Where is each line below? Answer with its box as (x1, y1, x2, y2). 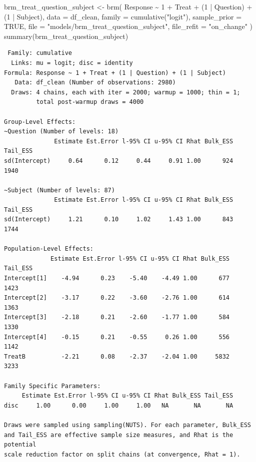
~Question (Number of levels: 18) (4, 128, 119, 135)
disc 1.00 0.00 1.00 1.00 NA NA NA (4, 402, 233, 409)
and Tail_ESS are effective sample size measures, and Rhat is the (4, 431, 233, 439)
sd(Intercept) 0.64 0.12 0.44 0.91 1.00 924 (4, 157, 233, 164)
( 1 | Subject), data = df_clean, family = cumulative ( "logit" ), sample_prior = (4, 11, 242, 21)
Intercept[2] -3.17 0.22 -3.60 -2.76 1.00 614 (4, 294, 230, 302)
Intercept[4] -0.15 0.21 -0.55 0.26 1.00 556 (4, 333, 230, 341)
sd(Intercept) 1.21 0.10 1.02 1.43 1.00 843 (4, 216, 233, 223)
